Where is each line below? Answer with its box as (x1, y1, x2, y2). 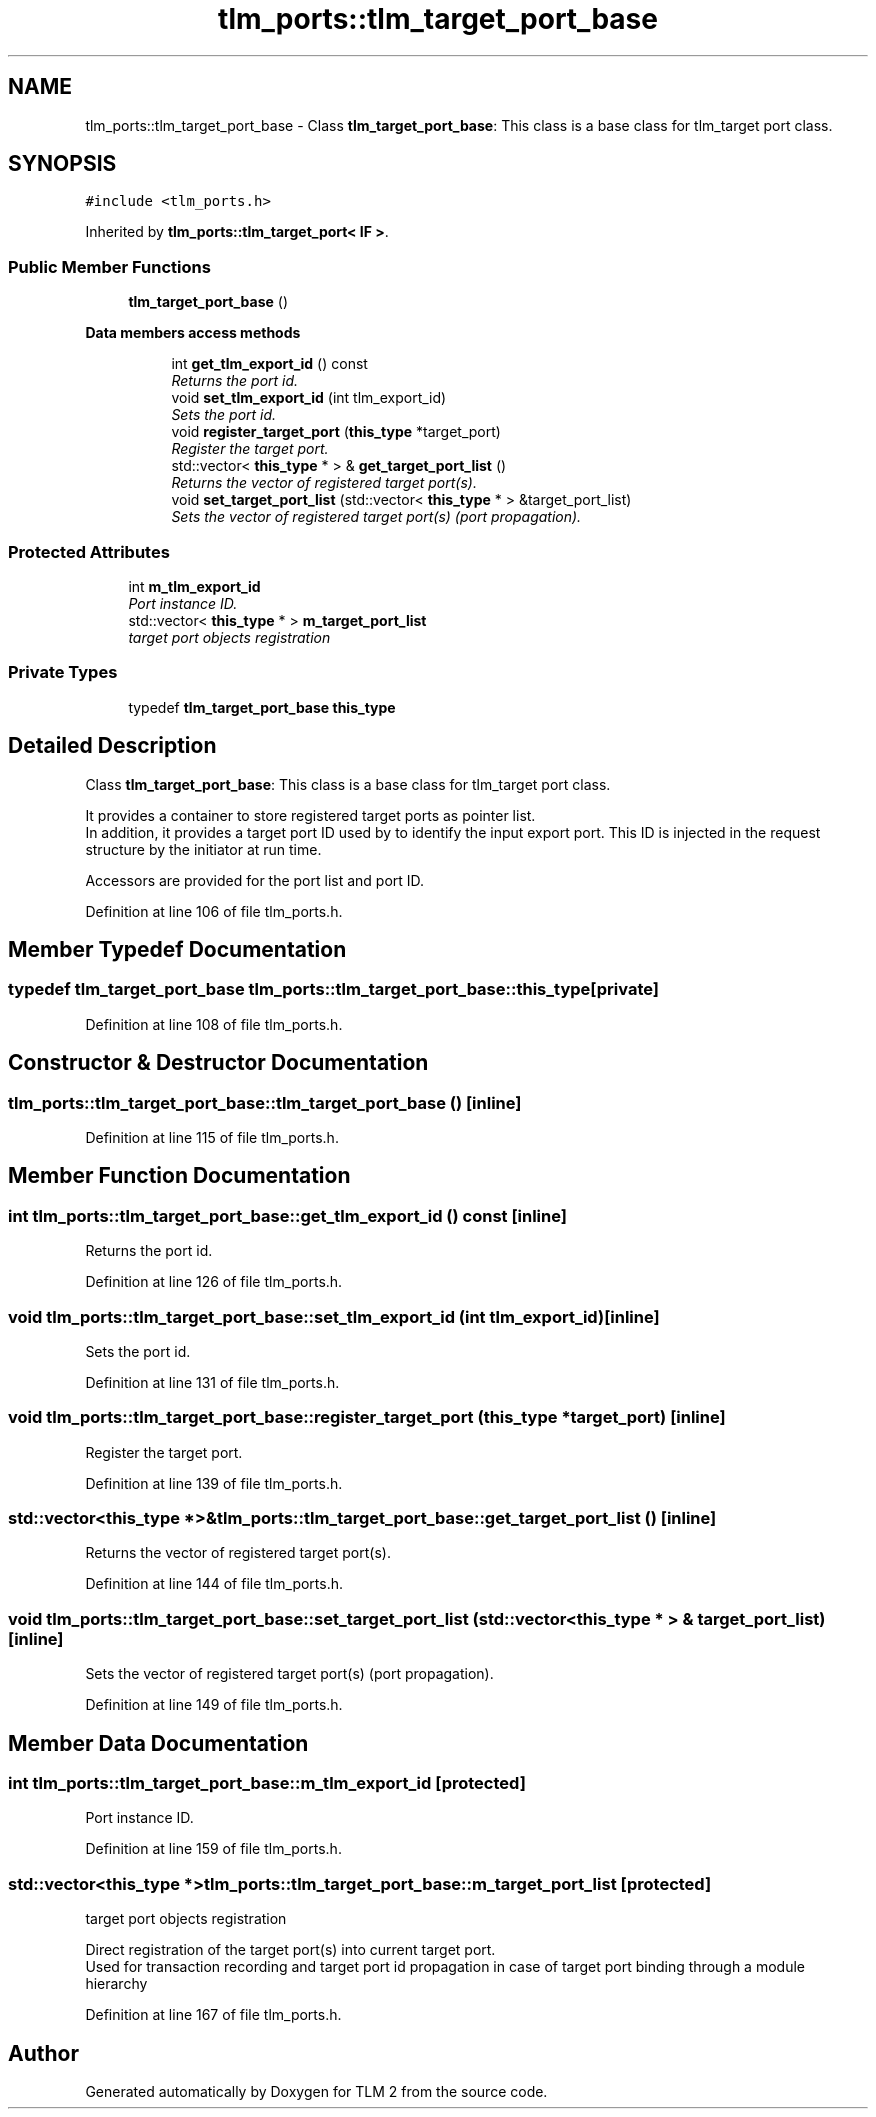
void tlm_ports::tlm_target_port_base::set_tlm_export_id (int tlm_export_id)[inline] (8, 1306, 660, 1327)
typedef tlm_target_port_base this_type (128, 698, 396, 716)
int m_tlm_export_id (128, 577, 261, 595)
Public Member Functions (8, 256, 211, 277)
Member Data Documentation (8, 1730, 309, 1756)
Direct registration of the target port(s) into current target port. (85, 1941, 496, 1959)
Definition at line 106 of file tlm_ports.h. (85, 902, 343, 920)
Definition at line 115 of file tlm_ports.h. (85, 1128, 339, 1146)
